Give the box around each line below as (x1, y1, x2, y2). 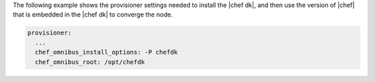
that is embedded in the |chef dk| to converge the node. (12, 10, 173, 19)
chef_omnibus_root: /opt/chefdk (35, 58, 145, 65)
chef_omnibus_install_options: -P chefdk (35, 48, 178, 57)
